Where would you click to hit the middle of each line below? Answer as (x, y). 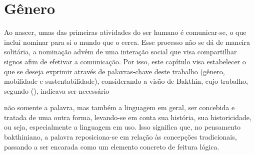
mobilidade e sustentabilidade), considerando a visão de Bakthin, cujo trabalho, (126, 81)
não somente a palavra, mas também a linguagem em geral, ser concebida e (119, 107)
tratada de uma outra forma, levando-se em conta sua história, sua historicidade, (128, 117)
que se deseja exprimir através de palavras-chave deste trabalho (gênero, (114, 71)
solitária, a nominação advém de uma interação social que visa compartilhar (120, 52)
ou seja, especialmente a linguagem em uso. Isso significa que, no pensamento (122, 127)
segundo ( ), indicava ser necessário (57, 90)
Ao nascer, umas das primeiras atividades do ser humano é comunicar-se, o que (125, 32)
